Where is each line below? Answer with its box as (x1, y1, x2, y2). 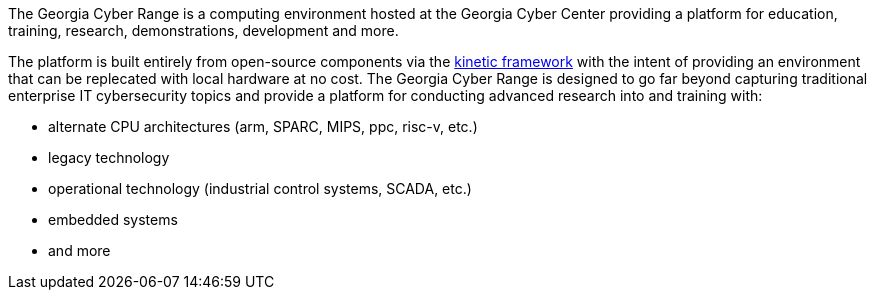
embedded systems (48, 211, 178, 228)
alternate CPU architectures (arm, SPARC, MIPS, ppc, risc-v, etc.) (48, 118, 478, 135)
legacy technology (48, 149, 170, 166)
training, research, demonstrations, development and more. (8, 22, 399, 39)
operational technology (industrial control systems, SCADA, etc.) (48, 180, 472, 197)
